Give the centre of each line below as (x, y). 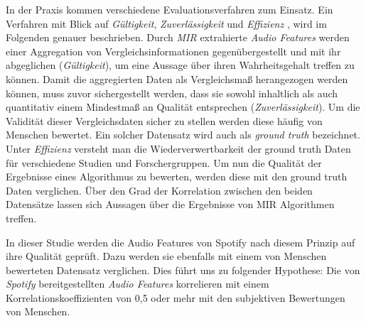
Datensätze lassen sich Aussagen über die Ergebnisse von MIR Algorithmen (170, 204)
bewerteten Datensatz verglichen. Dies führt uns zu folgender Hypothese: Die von (183, 270)
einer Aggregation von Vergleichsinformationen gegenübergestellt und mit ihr (173, 51)
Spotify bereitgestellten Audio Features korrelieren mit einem (138, 284)
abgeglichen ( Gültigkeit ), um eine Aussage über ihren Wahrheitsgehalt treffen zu (180, 65)
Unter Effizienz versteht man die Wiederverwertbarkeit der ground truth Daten (178, 148)
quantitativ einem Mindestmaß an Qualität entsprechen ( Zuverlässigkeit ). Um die (183, 107)
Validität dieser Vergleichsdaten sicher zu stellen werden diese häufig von (164, 120)
